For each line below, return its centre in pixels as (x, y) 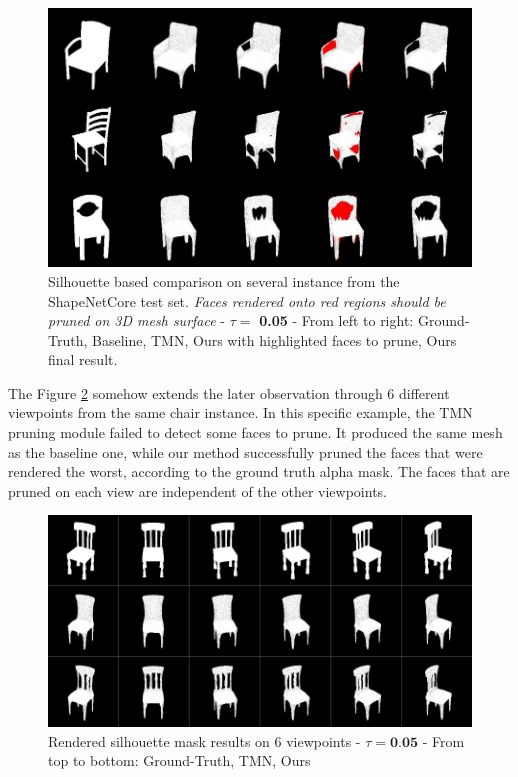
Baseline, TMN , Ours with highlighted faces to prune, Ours (274, 339)
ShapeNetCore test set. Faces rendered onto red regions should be (247, 300)
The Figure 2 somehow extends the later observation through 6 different (229, 392)
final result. (83, 359)
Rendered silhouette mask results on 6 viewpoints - (204, 740)
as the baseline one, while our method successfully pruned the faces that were (245, 451)
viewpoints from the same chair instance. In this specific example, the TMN (240, 412)
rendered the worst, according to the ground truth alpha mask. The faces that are (259, 471)
